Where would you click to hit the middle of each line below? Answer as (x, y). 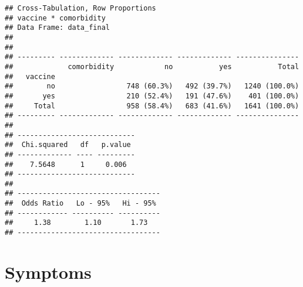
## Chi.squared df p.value (68, 145)
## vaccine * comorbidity (55, 18)
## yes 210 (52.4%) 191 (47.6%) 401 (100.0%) (152, 96)
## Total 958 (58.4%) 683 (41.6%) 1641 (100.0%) (152, 106)
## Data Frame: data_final (57, 28)
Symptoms (48, 271)
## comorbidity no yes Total (152, 66)
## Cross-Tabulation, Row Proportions (80, 8)
